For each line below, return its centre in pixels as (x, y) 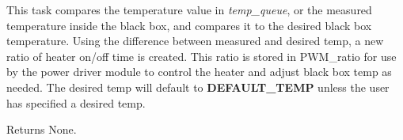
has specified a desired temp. (76, 102)
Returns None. (42, 129)
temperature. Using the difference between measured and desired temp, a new (195, 41)
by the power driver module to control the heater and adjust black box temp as (199, 72)
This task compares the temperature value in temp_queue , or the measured (189, 9)
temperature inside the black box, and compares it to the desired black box (189, 25)
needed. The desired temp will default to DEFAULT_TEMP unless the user (198, 87)
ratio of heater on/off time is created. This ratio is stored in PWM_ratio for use (201, 56)
